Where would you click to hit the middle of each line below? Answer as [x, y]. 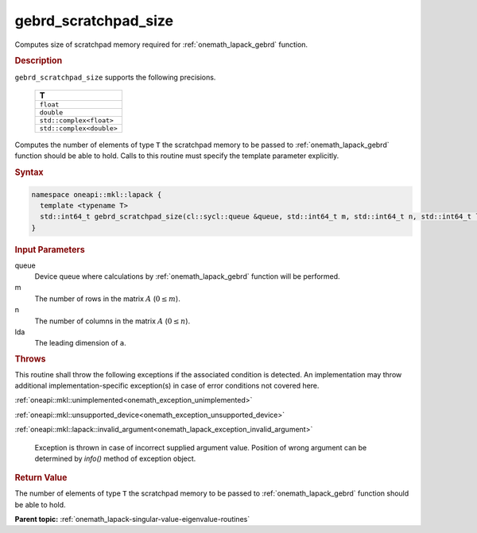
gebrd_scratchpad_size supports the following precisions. [115, 77]
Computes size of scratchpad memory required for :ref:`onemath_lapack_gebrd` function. [161, 44]
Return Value [41, 478]
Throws [30, 359]
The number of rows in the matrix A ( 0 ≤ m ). [107, 299]
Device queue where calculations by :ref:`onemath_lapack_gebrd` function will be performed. [188, 276]
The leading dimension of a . [80, 343]
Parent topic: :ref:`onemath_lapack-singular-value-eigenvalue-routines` [132, 519]
